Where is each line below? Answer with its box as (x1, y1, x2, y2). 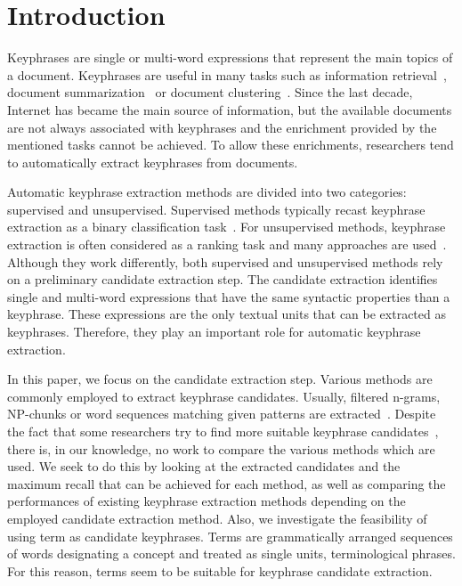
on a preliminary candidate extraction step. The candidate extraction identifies (7, 270, 438, 289)
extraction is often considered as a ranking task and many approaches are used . (7, 235, 447, 254)
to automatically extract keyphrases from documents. (7, 152, 298, 171)
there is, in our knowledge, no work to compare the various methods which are (7, 439, 435, 458)
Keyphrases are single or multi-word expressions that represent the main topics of (7, 48, 453, 67)
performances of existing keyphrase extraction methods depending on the (7, 492, 406, 510)
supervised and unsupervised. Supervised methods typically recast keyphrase (7, 199, 426, 218)
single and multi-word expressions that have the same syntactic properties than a (7, 287, 450, 305)
